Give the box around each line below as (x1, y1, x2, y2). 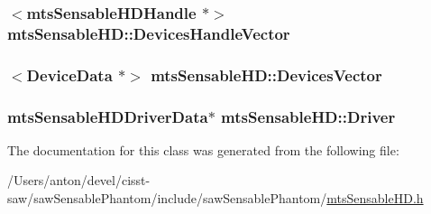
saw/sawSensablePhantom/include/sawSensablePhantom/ (7, 189, 327, 208)
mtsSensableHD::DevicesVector (151, 63, 382, 86)
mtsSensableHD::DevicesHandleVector (7, 22, 290, 44)
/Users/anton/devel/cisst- (7, 171, 151, 190)
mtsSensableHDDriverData (7, 105, 208, 127)
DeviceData (26, 63, 113, 86)
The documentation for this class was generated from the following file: (7, 140, 399, 159)
